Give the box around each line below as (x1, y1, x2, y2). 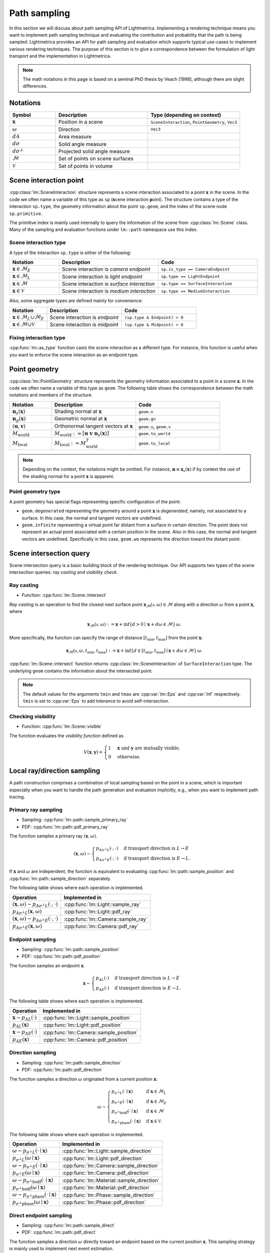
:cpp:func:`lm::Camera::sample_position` (42, 1029, 138, 1036)
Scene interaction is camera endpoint (61, 266, 150, 273)
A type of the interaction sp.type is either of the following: (9, 250, 131, 256)
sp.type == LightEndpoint (160, 274, 220, 279)
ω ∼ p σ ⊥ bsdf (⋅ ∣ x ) (12, 1177, 53, 1184)
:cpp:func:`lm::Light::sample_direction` (61, 1148, 152, 1155)
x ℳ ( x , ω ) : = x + (87, 621, 123, 629)
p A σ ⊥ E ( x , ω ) (12, 923, 42, 930)
